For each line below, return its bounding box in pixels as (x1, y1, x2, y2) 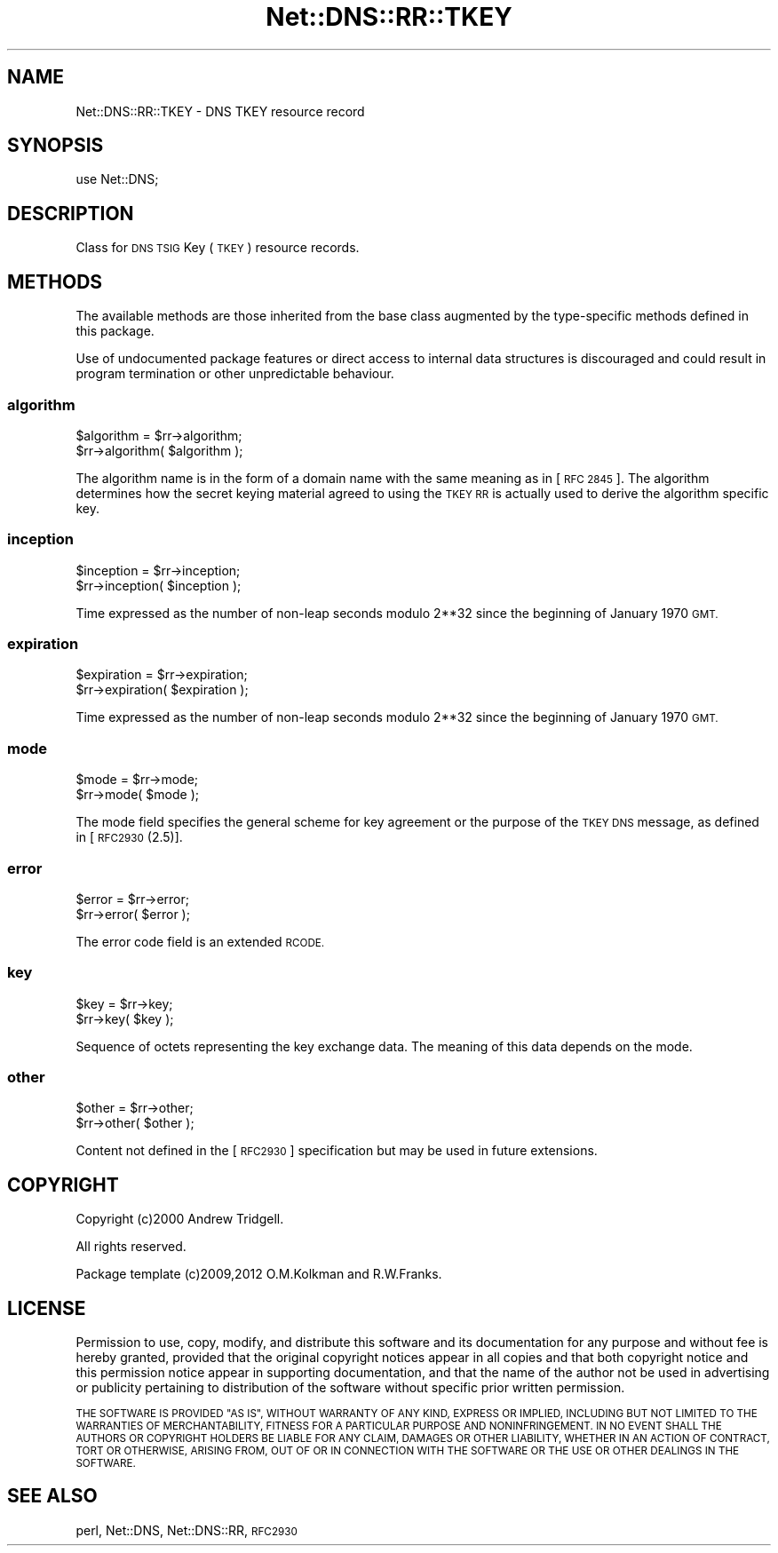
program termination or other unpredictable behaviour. (75, 366, 394, 382)
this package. (75, 323, 155, 339)
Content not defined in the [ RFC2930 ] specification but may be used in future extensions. (75, 1143, 598, 1159)
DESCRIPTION (7, 202, 134, 225)
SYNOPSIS (7, 134, 104, 157)
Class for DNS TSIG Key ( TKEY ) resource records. (75, 240, 360, 256)
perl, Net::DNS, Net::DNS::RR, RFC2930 (75, 1522, 298, 1538)
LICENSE (7, 1296, 86, 1319)
